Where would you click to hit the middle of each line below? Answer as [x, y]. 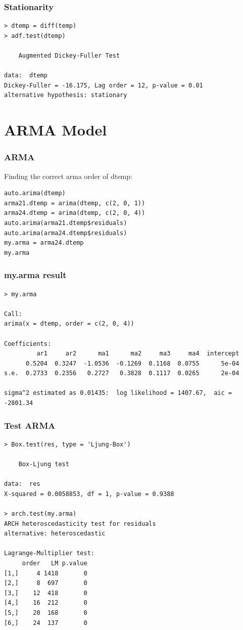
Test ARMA [30, 425]
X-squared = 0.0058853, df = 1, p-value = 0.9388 [89, 494]
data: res [22, 484]
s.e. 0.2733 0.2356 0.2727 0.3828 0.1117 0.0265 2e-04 [122, 373]
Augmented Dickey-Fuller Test [69, 56]
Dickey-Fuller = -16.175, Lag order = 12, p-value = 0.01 [104, 85]
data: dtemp [26, 76]
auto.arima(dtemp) [35, 193]
